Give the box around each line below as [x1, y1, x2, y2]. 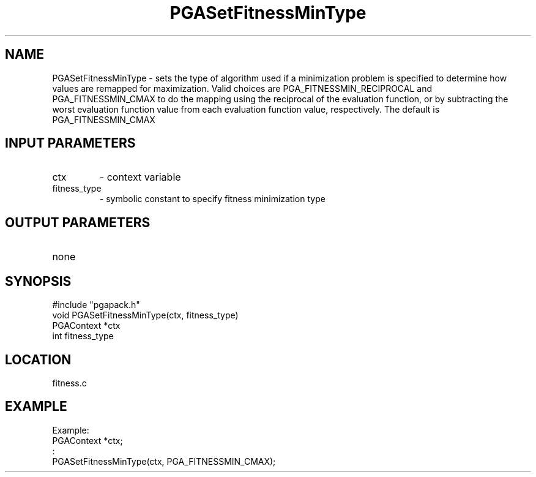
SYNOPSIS [5, 273, 72, 289]
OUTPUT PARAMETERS [5, 214, 151, 230]
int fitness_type [52, 331, 114, 342]
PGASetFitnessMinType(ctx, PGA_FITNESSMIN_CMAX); [52, 456, 276, 467]
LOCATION [5, 351, 72, 367]
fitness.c [52, 377, 87, 388]
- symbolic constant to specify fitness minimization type [99, 193, 326, 205]
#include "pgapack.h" [52, 299, 140, 310]
